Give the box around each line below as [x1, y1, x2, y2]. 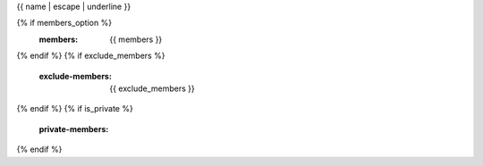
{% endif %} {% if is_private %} [16, 104, 133, 114]
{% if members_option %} [16, 18, 112, 29]
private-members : [38, 123, 109, 134]
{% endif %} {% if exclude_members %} [16, 50, 165, 62]
